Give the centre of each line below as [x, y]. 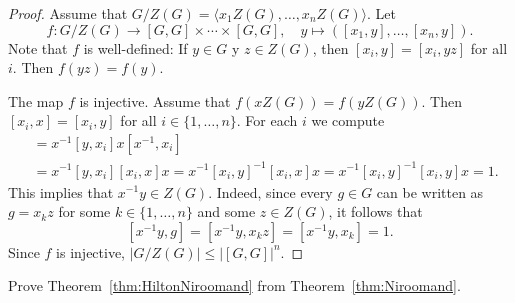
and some [226, 211]
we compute [348, 120]
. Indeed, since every [270, 191]
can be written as [430, 191]
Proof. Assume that [68, 13]
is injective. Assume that [155, 100]
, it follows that [375, 211]
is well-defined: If [135, 47]
